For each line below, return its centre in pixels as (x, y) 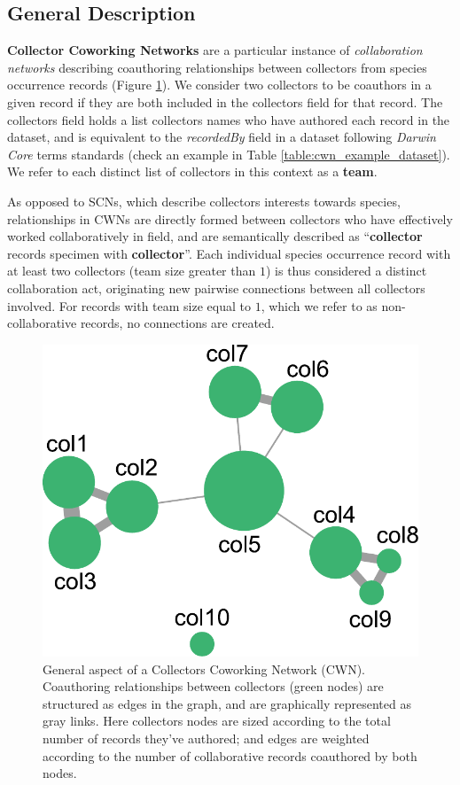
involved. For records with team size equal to (129, 305)
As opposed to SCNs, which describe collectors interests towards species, (204, 201)
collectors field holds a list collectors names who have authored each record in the (229, 119)
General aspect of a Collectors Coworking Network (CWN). (204, 668)
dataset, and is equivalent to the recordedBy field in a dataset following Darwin (222, 137)
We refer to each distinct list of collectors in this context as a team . (192, 171)
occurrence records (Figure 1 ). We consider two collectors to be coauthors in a (219, 85)
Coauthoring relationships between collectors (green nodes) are (213, 686)
